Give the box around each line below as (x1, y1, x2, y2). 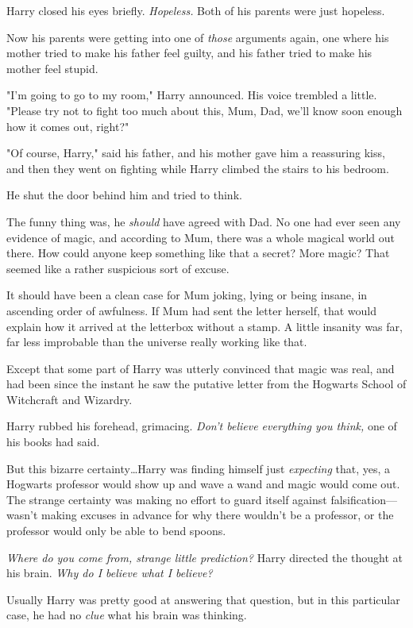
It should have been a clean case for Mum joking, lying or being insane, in (6, 287, 368, 303)
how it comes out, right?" (6, 118, 129, 134)
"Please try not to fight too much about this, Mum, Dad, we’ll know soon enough (6, 102, 403, 118)
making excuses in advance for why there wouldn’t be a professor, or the (41, 507, 394, 523)
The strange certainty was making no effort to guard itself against (6, 491, 327, 507)
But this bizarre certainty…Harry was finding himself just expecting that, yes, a (6, 460, 391, 476)
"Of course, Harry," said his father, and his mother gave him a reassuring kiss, (6, 144, 385, 161)
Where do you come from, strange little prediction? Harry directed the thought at (6, 549, 403, 565)
